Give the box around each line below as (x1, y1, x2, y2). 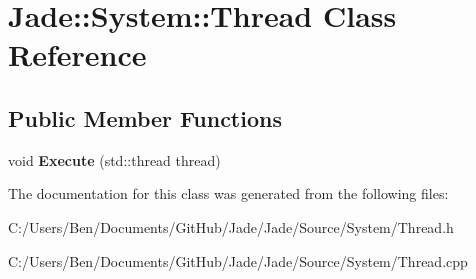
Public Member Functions (8, 102, 282, 133)
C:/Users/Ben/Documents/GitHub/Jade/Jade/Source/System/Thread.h (8, 216, 454, 237)
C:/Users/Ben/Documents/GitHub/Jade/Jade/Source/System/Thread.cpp (8, 250, 468, 271)
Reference (8, 34, 147, 75)
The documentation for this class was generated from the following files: (8, 183, 449, 204)
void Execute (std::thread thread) (8, 149, 221, 170)
